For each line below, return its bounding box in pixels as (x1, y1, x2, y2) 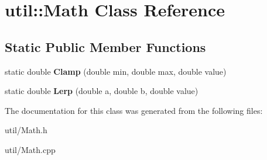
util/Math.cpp (5, 143, 56, 155)
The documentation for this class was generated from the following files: (5, 104, 263, 116)
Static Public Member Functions (5, 37, 206, 55)
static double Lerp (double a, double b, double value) (5, 85, 198, 97)
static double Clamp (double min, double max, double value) (5, 65, 227, 77)
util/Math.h (5, 124, 47, 136)
